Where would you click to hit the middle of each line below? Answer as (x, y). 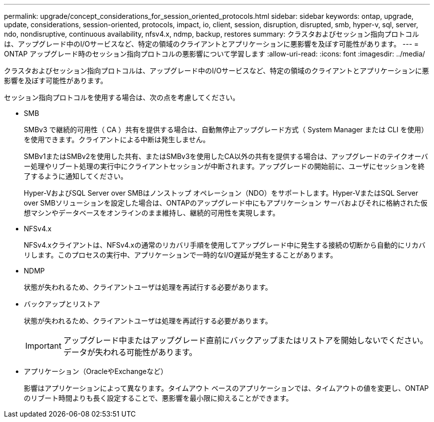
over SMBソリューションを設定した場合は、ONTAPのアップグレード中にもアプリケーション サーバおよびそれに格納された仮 (226, 203)
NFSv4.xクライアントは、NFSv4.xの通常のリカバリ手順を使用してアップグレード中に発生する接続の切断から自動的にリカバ (225, 245)
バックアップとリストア (62, 304)
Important (43, 346)
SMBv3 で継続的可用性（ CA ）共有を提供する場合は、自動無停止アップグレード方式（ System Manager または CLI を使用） (226, 130)
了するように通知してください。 (76, 176)
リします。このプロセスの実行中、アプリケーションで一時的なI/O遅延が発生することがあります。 (181, 255)
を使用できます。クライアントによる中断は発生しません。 (117, 139)
